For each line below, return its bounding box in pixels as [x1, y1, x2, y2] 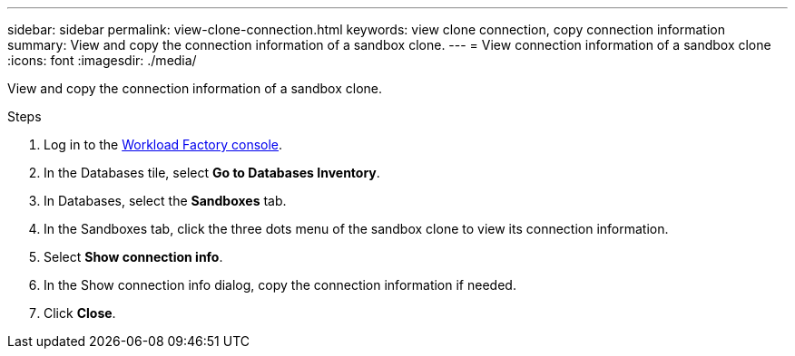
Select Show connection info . [44, 249, 223, 265]
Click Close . [44, 305, 116, 321]
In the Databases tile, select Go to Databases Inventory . [44, 165, 380, 180]
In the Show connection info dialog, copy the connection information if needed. [44, 277, 516, 293]
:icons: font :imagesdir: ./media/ [7, 53, 197, 68]
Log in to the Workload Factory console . [44, 137, 283, 152]
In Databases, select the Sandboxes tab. [44, 193, 287, 208]
